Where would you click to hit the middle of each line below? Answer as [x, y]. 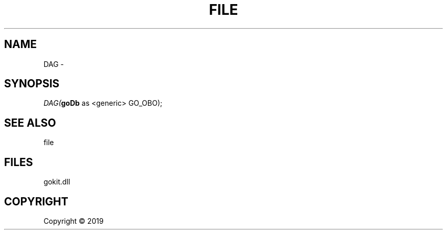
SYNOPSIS [32, 84]
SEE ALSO [30, 123]
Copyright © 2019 [73, 221]
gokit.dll [57, 182]
